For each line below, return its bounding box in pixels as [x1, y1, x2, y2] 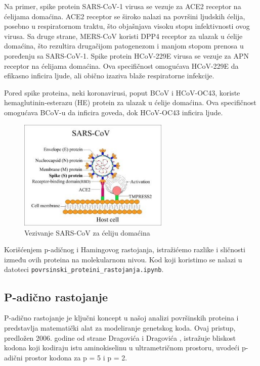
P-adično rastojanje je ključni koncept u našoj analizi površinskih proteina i [4, 312, 239, 323]
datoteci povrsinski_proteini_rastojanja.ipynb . [4, 264, 164, 274]
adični [4, 352, 23, 362]
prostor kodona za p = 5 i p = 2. [25, 352, 127, 362]
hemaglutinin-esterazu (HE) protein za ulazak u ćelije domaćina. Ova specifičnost [4, 97, 256, 108]
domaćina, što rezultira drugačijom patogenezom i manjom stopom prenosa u [4, 40, 244, 51]
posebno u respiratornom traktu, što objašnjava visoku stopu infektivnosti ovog [4, 21, 250, 31]
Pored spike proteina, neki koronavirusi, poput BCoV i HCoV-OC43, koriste [4, 87, 240, 98]
